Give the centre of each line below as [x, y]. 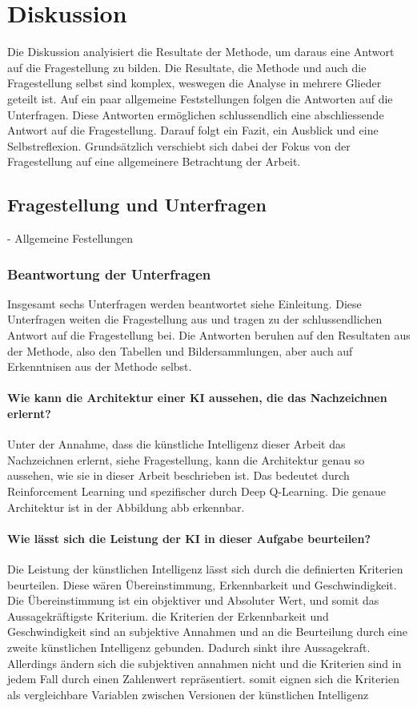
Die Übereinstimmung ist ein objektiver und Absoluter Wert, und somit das [193, 600]
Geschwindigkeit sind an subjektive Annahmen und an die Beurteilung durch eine [207, 632]
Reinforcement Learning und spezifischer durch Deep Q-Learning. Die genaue [197, 491]
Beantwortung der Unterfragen [109, 274]
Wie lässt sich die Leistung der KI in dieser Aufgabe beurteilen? [189, 538]
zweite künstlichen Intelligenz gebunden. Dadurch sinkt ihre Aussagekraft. [189, 647]
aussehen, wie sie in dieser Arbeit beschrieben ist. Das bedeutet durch [178, 475]
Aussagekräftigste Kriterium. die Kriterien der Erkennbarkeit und [168, 615]
